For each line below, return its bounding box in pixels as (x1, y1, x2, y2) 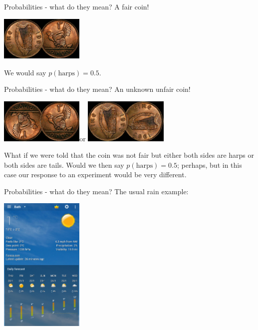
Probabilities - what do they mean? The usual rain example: (4, 186, 189, 196)
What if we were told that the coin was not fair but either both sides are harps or (4, 150, 255, 160)
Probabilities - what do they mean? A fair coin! (4, 1, 149, 11)
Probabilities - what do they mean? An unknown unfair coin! (4, 84, 191, 94)
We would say (4, 67, 46, 77)
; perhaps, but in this (177, 159, 242, 170)
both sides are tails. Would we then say (4, 159, 124, 170)
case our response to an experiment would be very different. (4, 169, 187, 180)
